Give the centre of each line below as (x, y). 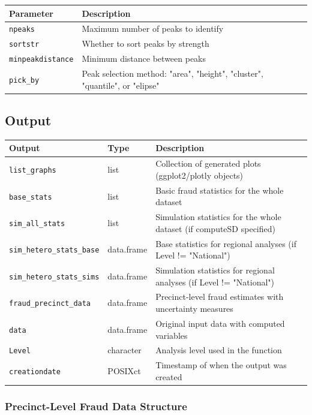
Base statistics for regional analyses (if (226, 243)
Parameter (31, 13)
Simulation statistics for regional (215, 270)
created (169, 376)
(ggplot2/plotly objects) (199, 175)
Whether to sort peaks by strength (145, 43)
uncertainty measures (194, 309)
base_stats (31, 197)
